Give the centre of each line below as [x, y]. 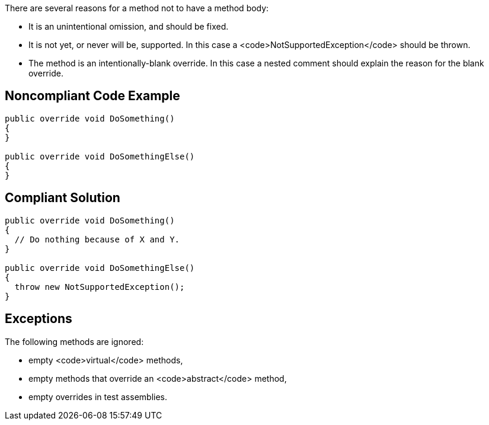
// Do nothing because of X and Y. [97, 239]
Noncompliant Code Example [92, 96]
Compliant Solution [63, 198]
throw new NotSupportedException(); [100, 287]
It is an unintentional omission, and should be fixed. [129, 26]
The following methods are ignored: [74, 341]
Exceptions [39, 319]
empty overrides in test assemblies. [98, 397]
